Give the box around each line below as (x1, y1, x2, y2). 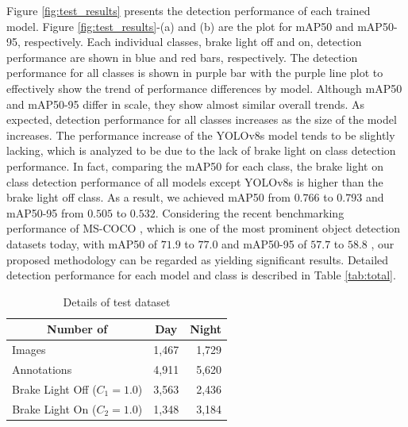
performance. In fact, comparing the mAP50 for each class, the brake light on (6, 157, 383, 174)
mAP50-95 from (6, 204, 84, 221)
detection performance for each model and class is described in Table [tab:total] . (6, 267, 396, 283)
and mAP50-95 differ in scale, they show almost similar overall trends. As (6, 95, 365, 112)
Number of (47, 321, 108, 337)
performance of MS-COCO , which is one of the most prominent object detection (6, 220, 401, 237)
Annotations (12, 360, 72, 377)
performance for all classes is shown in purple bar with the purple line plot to (6, 64, 383, 81)
